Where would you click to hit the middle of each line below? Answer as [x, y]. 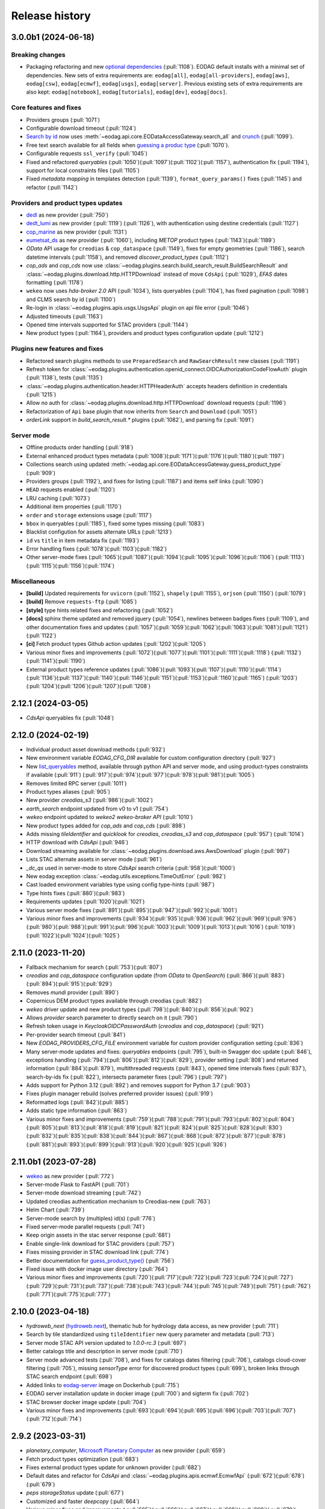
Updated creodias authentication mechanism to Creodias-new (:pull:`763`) [118, 1201]
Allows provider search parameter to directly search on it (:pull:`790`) [112, 1018]
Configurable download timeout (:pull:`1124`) [81, 128]
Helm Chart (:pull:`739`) [55, 1210]
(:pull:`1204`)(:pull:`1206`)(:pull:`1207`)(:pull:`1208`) [88, 686]
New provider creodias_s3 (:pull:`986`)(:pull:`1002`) [90, 800]
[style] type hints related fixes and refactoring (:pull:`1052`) [100, 610]
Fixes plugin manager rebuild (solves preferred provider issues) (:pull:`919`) [119, 1094]
